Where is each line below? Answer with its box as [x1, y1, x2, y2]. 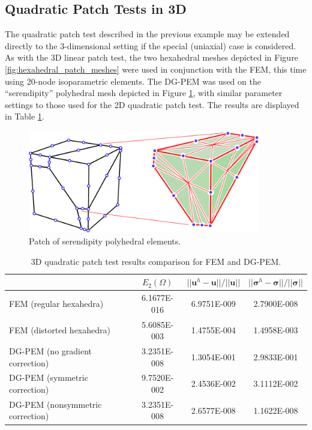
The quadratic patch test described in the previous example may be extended [5, 28, 290, 40]
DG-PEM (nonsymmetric [9, 398, 102, 410]
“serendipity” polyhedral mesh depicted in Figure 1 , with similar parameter [5, 86, 283, 99]
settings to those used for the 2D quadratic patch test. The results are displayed [5, 98, 299, 111]
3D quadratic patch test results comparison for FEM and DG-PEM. [31, 255, 281, 267]
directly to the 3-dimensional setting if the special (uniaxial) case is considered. [5, 39, 296, 52]
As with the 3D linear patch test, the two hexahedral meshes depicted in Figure [5, 51, 298, 64]
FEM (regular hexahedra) [9, 297, 104, 309]
